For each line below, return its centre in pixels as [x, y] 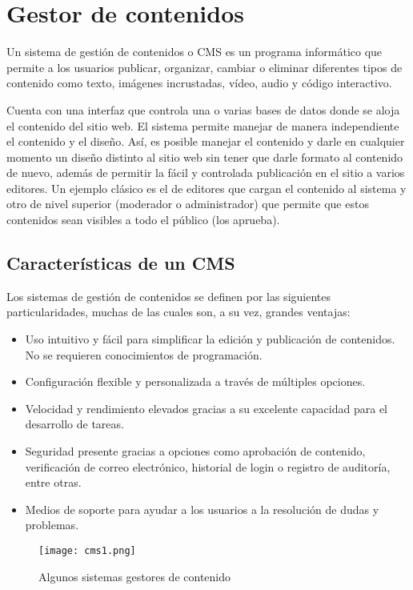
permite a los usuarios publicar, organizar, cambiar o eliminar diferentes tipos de [204, 67]
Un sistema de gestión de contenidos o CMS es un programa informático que [194, 52]
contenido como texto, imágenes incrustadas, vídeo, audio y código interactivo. [199, 83]
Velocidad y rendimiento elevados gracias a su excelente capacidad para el [206, 408]
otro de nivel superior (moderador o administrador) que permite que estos [188, 204]
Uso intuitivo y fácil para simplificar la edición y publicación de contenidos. [210, 339]
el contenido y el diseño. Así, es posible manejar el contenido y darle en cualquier [206, 141]
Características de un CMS [121, 263]
